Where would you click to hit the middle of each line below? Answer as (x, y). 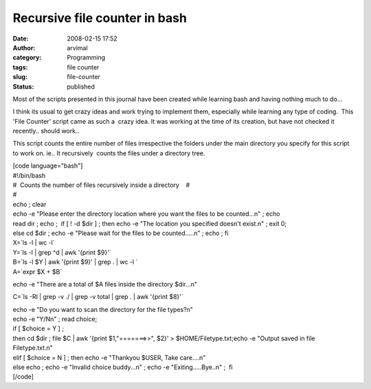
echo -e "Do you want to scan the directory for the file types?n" (103, 309)
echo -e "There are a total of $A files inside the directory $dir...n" (105, 284)
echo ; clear (30, 204)
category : (27, 58)
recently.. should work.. (46, 131)
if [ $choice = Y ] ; (38, 329)
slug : (20, 77)
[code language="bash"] (48, 166)
